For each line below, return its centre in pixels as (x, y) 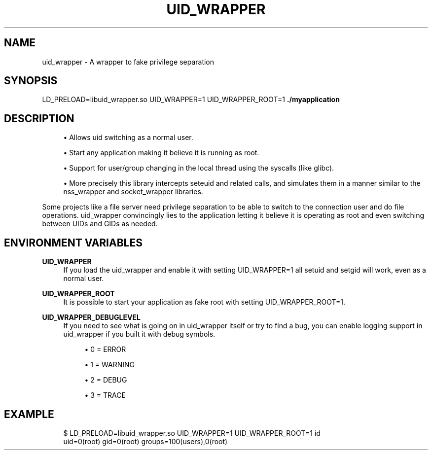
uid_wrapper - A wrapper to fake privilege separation (128, 62)
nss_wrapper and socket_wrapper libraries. (133, 192)
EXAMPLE (29, 414)
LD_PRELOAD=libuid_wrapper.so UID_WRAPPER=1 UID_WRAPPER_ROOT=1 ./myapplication (191, 100)
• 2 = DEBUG (106, 380)
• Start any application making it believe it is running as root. (161, 153)
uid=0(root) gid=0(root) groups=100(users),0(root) (145, 441)
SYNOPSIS (31, 81)
